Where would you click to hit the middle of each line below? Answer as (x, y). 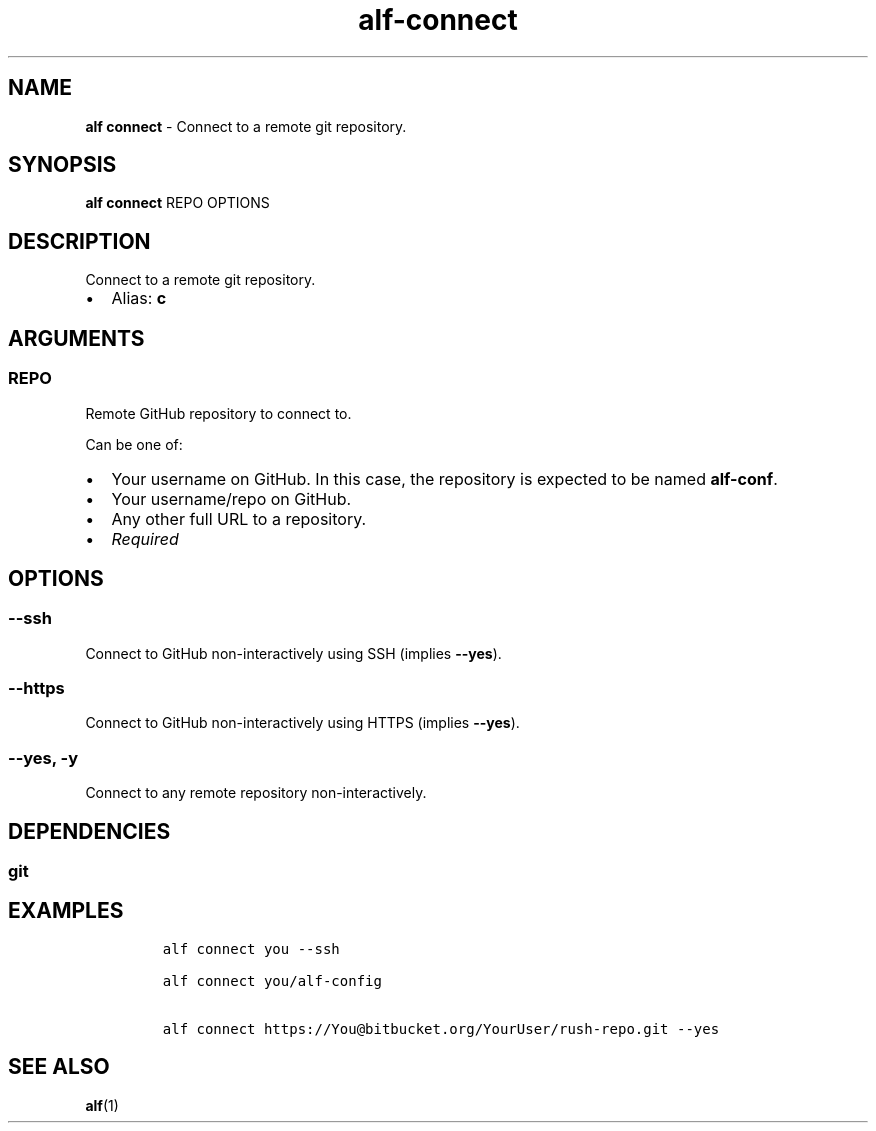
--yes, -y (43, 757)
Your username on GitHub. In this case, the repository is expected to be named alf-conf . (444, 478)
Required (145, 538)
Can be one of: (134, 444)
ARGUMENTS (76, 338)
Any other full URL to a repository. (239, 518)
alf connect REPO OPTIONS (177, 203)
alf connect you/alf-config (272, 980)
